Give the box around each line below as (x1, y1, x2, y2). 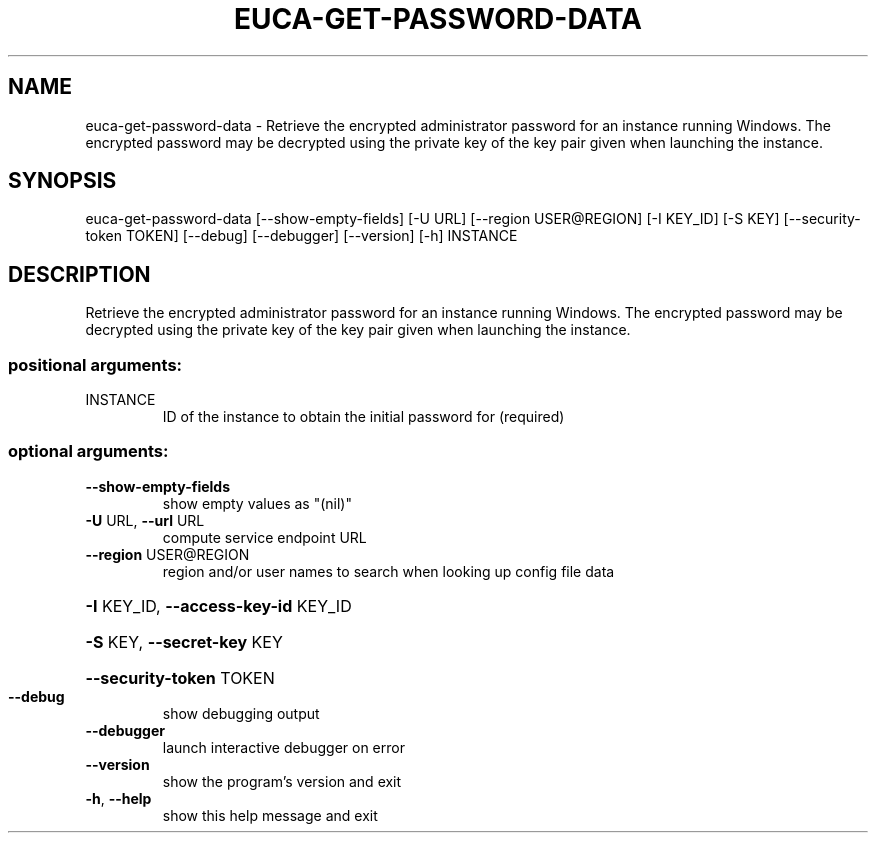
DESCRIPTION (8, 261, 151, 287)
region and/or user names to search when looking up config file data (162, 562, 615, 580)
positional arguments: (8, 354, 183, 375)
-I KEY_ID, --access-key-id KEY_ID (85, 595, 352, 616)
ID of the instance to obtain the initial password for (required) (162, 408, 565, 426)
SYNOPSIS (8, 168, 117, 194)
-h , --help (85, 789, 152, 807)
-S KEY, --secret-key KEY (85, 631, 283, 652)
